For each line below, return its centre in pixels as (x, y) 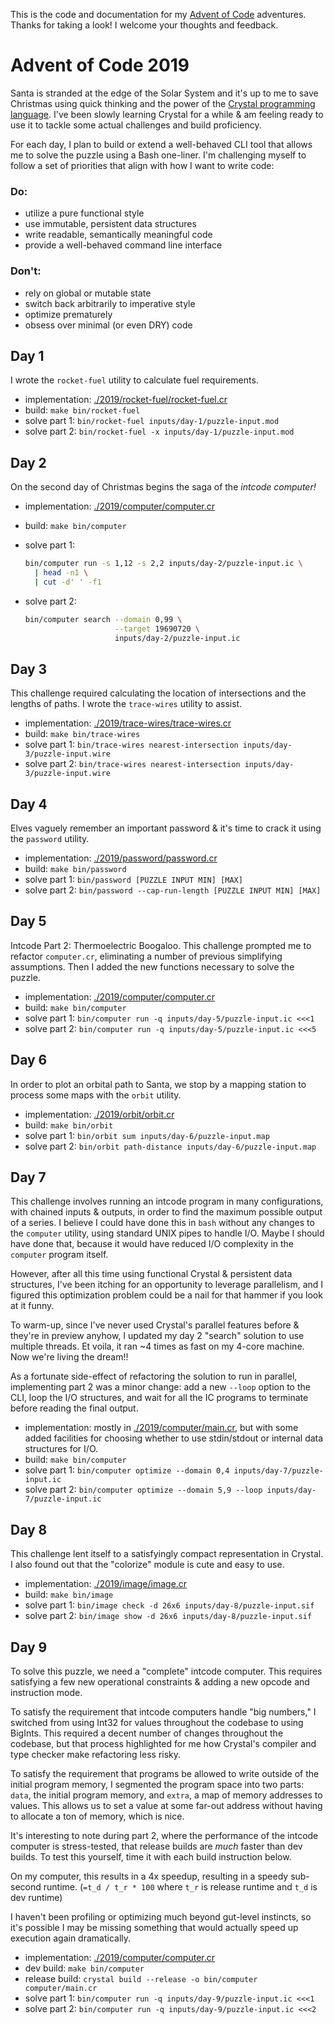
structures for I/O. (61, 1449)
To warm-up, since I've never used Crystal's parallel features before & (155, 1325)
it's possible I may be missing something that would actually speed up (154, 1928)
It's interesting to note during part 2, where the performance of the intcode (164, 1836)
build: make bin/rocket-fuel (82, 410)
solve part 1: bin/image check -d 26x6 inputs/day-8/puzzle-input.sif (169, 1605)
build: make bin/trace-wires (82, 734)
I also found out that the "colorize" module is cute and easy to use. (147, 1565)
